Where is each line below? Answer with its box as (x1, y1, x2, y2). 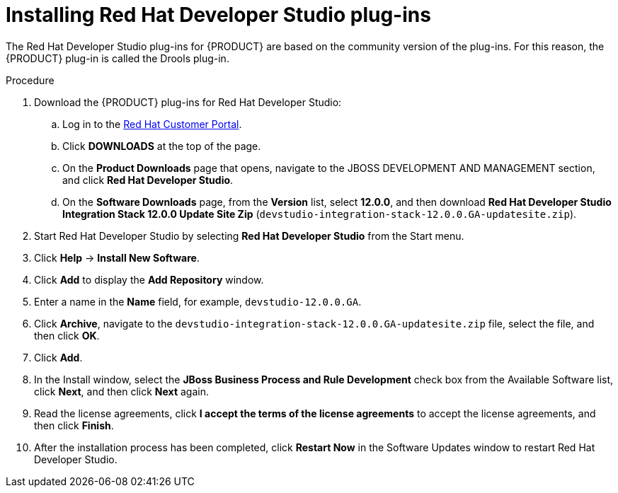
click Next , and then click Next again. (34, 385, 209, 398)
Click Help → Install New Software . (34, 251, 200, 264)
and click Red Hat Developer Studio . (62, 173, 234, 186)
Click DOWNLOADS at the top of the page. (62, 139, 261, 152)
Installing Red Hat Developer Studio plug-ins (6, 3, 431, 27)
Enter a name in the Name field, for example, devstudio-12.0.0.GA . (34, 295, 362, 308)
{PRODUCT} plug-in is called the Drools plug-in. (6, 52, 229, 64)
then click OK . (34, 329, 100, 342)
